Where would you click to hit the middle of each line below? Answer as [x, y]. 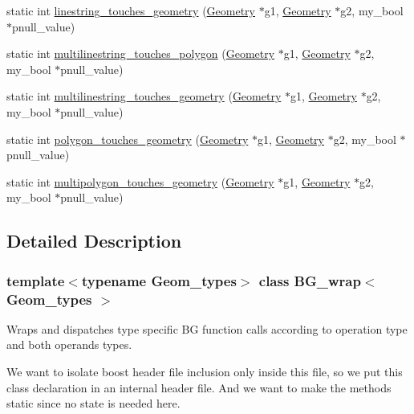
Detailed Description [94, 241]
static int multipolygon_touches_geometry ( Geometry [140, 181]
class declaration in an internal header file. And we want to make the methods [199, 387]
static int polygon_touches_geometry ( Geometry [128, 139]
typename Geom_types [159, 280]
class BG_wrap [310, 280]
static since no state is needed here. [93, 403]
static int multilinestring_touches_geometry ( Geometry [144, 96]
